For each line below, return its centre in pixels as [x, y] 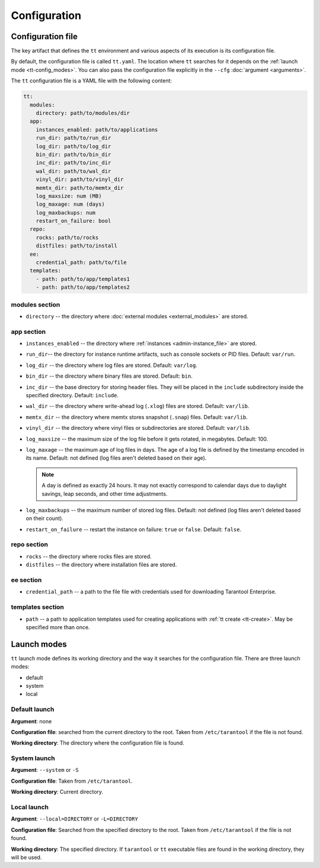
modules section [36, 304]
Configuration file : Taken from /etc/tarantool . [72, 781]
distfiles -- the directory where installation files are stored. [101, 565]
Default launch [33, 710]
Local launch [30, 807]
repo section [30, 544]
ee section [26, 580]
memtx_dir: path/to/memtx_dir [80, 188]
